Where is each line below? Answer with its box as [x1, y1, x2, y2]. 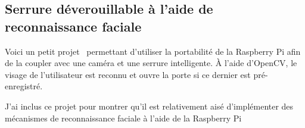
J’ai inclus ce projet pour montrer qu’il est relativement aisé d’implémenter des [5, 99, 294, 112]
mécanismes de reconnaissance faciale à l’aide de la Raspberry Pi [5, 111, 242, 124]
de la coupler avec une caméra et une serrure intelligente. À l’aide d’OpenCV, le [5, 57, 297, 69]
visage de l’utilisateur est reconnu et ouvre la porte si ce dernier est [5, 68, 251, 80]
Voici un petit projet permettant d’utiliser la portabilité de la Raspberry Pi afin [5, 45, 301, 57]
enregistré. [5, 80, 43, 92]
